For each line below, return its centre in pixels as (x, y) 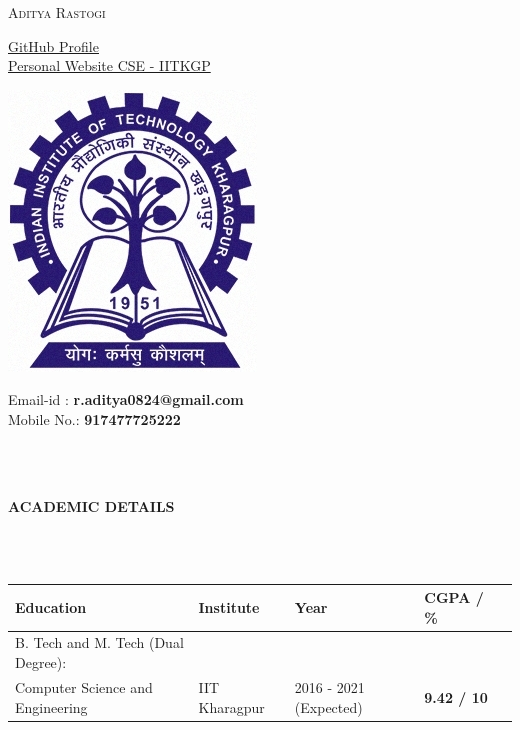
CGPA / (454, 597)
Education (51, 606)
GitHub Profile (53, 45)
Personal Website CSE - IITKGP (109, 65)
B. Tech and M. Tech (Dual (99, 642)
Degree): (41, 662)
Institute (229, 606)
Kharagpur (231, 706)
